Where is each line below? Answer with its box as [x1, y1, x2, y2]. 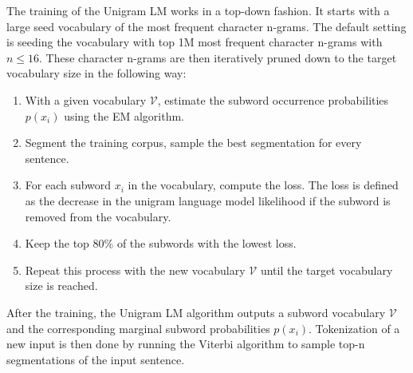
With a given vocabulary [25, 91, 147, 108]
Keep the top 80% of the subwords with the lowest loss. [25, 235, 297, 252]
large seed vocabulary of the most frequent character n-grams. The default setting [6, 18, 407, 34]
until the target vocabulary [260, 261, 393, 278]
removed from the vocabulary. [25, 208, 171, 224]
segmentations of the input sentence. [6, 351, 185, 367]
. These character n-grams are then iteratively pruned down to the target [39, 49, 397, 65]
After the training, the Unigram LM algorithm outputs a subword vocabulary [6, 304, 386, 320]
